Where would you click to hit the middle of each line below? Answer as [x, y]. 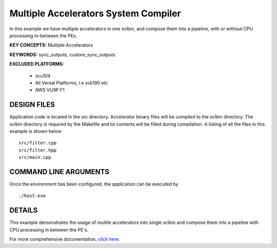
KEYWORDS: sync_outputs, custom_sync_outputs [62, 54]
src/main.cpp [35, 157]
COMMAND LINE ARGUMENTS [60, 172]
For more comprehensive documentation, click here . [65, 239]
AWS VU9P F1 [50, 90]
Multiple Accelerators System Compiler [95, 13]
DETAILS [24, 210]
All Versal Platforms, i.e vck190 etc [72, 82]
